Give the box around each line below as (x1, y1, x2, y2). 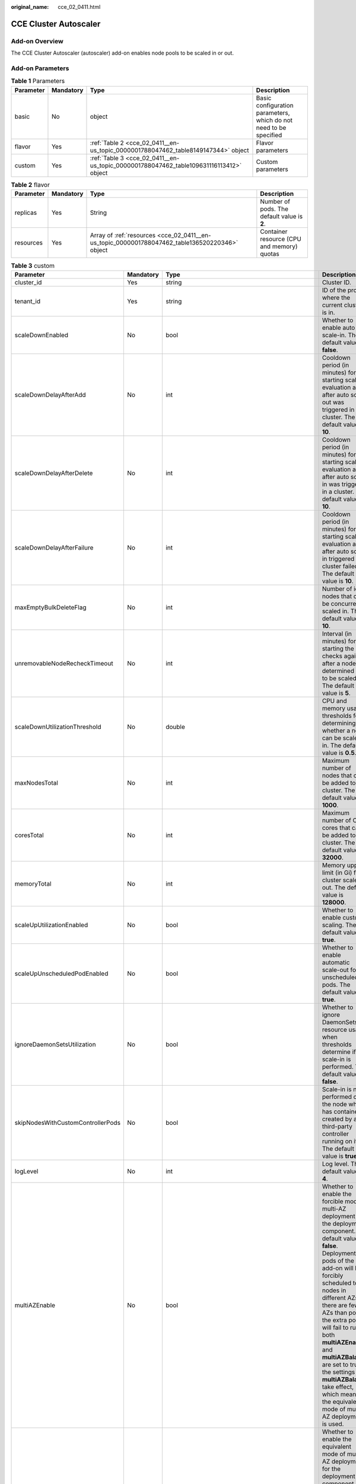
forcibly (322, 1271, 344, 1280)
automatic (322, 959, 350, 967)
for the (322, 1465, 341, 1473)
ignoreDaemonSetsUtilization (14, 1041, 96, 1049)
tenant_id (14, 297, 41, 306)
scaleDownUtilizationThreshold (14, 723, 101, 731)
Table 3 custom (11, 262, 55, 270)
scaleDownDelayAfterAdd (14, 391, 86, 399)
